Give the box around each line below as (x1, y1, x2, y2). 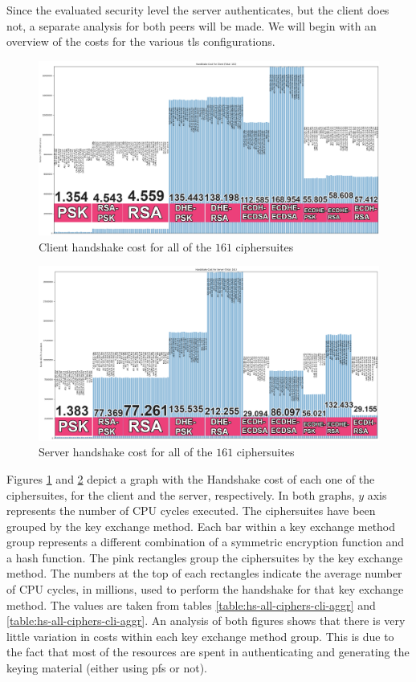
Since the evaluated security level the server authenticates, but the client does (6, 2, 389, 18)
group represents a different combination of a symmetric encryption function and (6, 533, 405, 550)
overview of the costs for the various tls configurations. (6, 33, 275, 50)
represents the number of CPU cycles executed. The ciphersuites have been (6, 502, 376, 519)
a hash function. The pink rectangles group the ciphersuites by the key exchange (6, 549, 403, 566)
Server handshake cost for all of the (39, 443, 213, 460)
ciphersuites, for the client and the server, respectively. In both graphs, (6, 486, 355, 503)
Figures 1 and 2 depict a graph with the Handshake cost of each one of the (6, 470, 375, 487)
